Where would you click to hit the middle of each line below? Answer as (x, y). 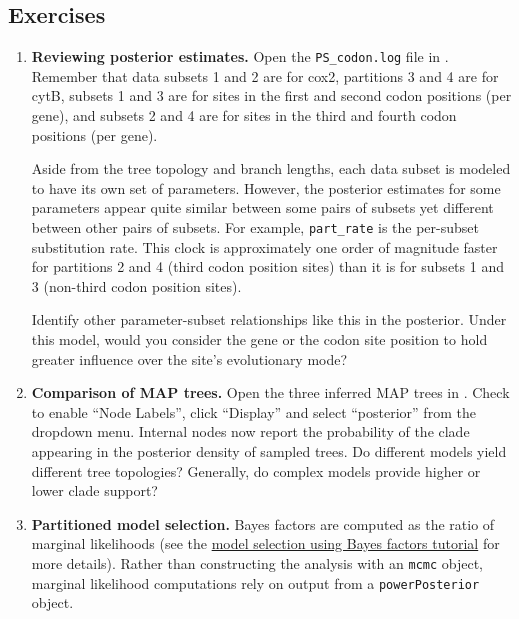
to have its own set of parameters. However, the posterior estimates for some (266, 187)
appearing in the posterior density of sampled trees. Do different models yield (269, 451)
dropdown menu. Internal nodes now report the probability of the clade (250, 431)
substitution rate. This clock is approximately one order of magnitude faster (264, 246)
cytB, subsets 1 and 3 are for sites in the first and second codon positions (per (271, 95)
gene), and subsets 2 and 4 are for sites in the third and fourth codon (244, 115)
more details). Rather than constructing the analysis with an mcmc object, (257, 562)
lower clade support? (94, 490)
